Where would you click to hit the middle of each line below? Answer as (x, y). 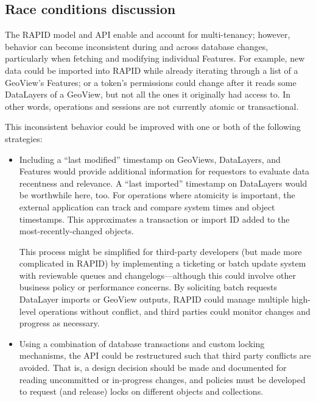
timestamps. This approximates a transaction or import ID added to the (154, 219)
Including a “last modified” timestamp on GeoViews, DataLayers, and (150, 159)
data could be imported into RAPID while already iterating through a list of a (152, 70)
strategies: (24, 138)
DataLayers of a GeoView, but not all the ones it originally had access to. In (148, 94)
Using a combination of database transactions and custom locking (142, 343)
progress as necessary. (59, 323)
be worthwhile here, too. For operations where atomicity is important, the (157, 195)
